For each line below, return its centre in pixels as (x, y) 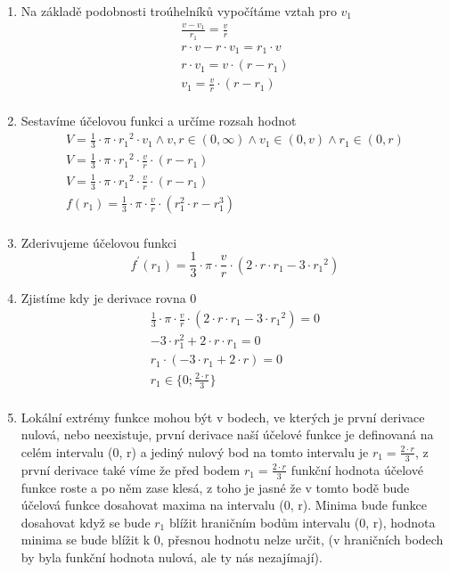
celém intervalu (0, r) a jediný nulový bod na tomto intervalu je (195, 451)
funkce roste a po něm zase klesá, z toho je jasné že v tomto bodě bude (215, 487)
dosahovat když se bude (86, 522)
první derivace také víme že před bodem (131, 469)
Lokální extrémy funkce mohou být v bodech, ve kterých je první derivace (223, 417)
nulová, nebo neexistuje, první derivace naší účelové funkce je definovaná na (227, 434)
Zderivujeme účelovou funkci (99, 242)
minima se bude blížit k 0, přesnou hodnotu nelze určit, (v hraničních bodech (232, 540)
